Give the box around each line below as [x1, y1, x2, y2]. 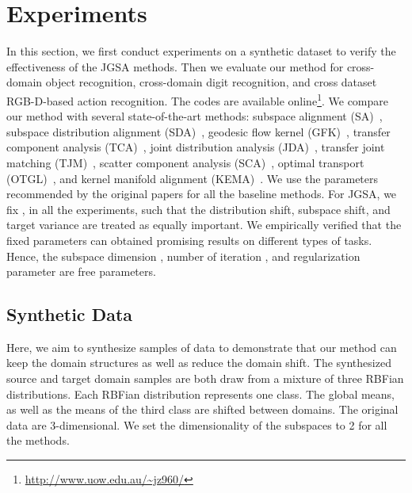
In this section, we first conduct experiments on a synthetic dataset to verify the [6, 43, 396, 59]
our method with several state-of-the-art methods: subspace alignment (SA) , [6, 108, 383, 124]
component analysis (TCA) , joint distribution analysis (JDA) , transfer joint [6, 139, 385, 155]
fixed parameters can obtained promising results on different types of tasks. [6, 231, 372, 248]
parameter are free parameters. [6, 263, 156, 280]
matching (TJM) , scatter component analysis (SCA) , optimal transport [6, 154, 364, 170]
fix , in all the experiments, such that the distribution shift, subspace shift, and [6, 201, 391, 217]
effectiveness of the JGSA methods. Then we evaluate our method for [6, 58, 344, 75]
